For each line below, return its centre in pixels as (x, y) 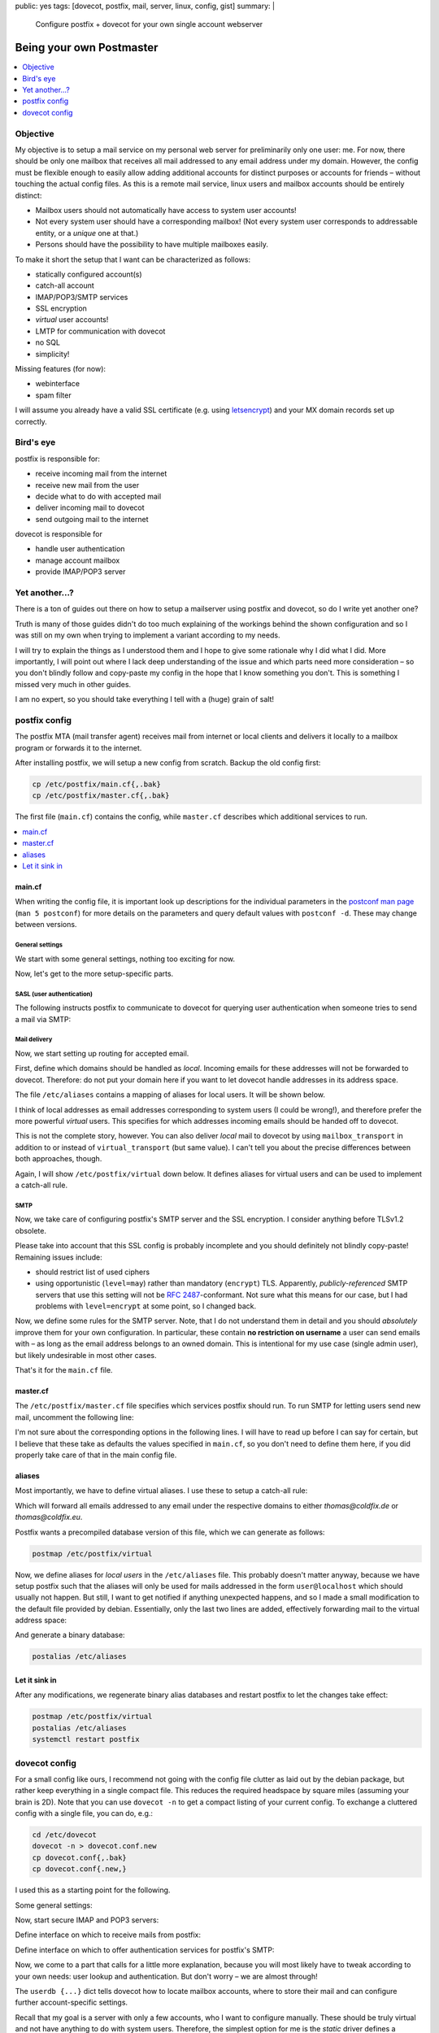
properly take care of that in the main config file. (96, 1455)
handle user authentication (80, 549)
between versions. (46, 925)
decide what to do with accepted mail (98, 496)
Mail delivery (34, 1040)
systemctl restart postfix (86, 1739)
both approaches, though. (59, 1159)
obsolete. (30, 1230)
